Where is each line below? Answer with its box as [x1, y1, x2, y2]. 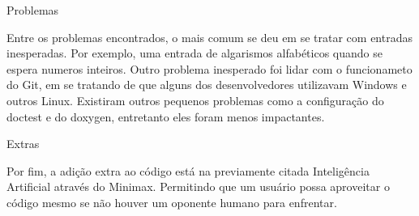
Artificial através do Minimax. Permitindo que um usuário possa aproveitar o [6, 178, 390, 195]
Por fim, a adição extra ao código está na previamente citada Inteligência [6, 162, 370, 179]
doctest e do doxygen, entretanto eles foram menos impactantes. [6, 108, 325, 125]
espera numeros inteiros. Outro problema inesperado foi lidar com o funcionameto [6, 60, 413, 77]
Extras [6, 135, 40, 152]
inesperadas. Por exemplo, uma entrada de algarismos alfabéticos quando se [6, 44, 383, 61]
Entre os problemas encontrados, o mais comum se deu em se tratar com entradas [6, 28, 413, 45]
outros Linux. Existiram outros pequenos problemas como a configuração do [6, 91, 384, 108]
